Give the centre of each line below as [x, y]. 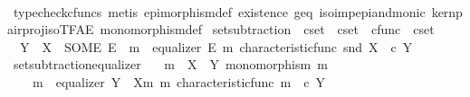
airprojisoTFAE [51, 29]
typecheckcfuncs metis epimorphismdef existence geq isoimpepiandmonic [219, 11]
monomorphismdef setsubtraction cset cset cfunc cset [267, 29]
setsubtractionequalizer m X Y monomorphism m [170, 64]
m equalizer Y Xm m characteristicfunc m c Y [178, 81]
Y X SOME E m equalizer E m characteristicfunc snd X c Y [216, 46]
